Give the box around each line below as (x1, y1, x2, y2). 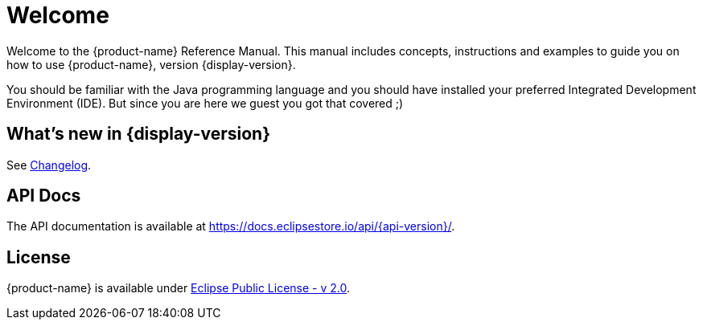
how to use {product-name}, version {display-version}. (6, 57, 296, 71)
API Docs (6, 185, 81, 206)
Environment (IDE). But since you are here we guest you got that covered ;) (6, 96, 404, 110)
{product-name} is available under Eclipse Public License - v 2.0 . (6, 281, 351, 295)
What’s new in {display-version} (6, 124, 270, 145)
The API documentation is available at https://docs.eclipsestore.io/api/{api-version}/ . (6, 219, 455, 234)
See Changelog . (6, 157, 92, 172)
